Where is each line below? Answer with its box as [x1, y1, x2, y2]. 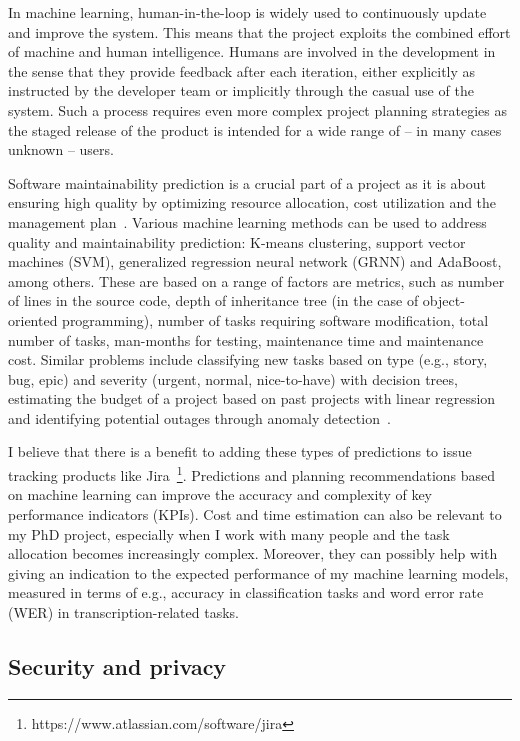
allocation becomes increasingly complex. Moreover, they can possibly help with [8, 543, 498, 564]
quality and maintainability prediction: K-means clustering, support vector [8, 231, 466, 252]
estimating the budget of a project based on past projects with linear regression [8, 388, 496, 409]
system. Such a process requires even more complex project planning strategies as [8, 99, 507, 120]
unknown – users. [8, 139, 114, 160]
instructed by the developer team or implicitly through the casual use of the [8, 80, 474, 101]
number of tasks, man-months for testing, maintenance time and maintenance [8, 329, 484, 350]
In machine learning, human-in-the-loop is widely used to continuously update [8, 2, 487, 22]
